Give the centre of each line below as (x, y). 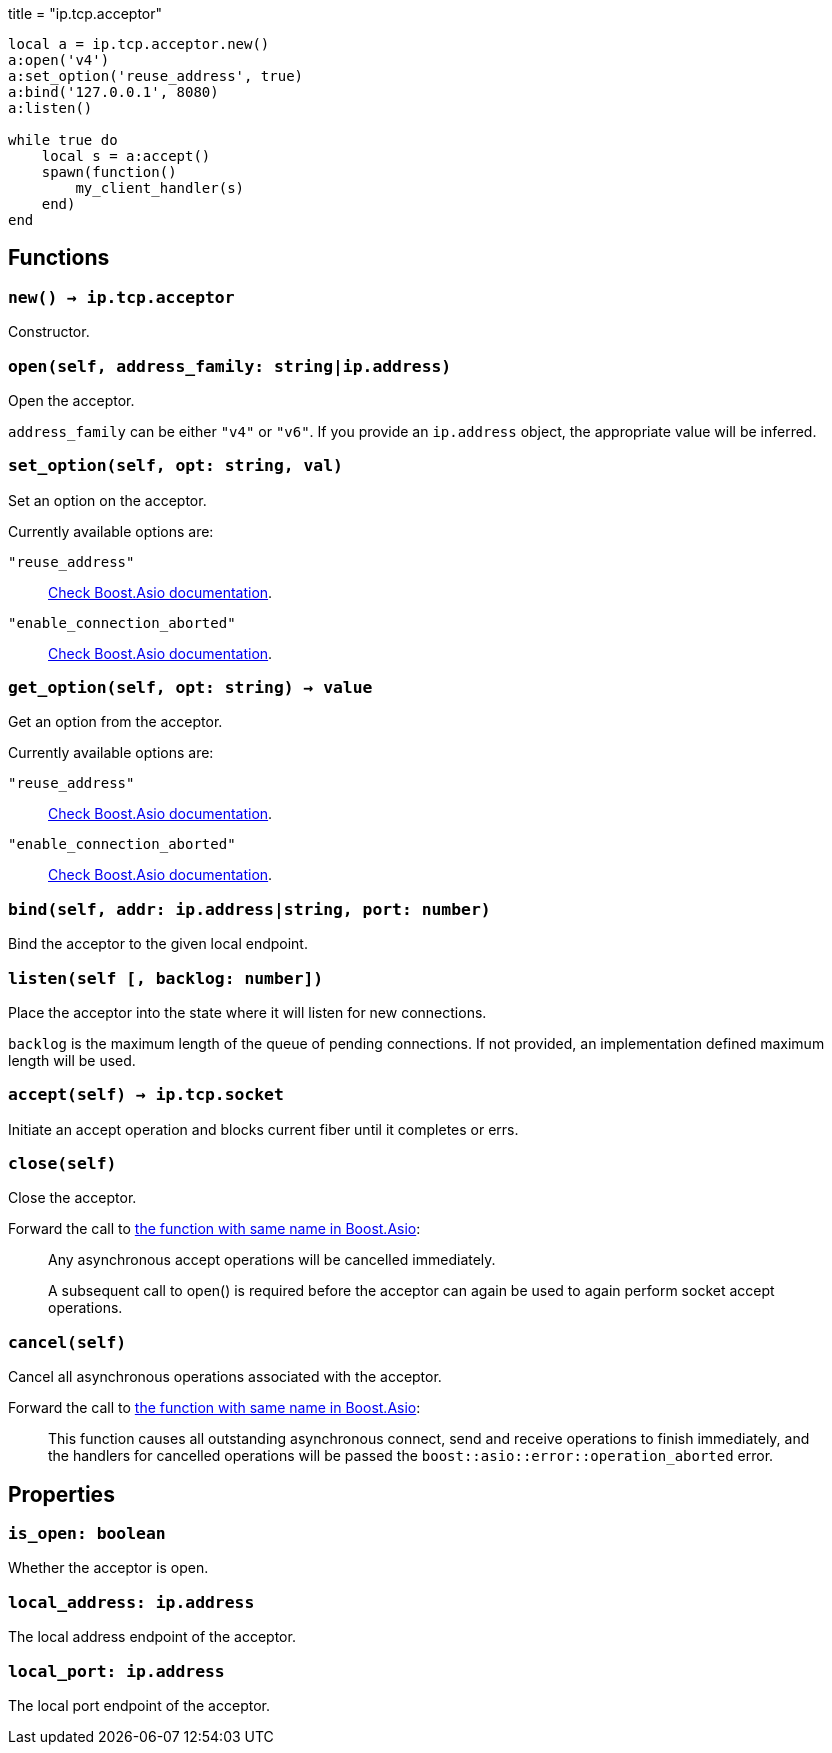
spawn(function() (109, 172)
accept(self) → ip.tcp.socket (146, 1095)
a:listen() (50, 108)
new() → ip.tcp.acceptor (121, 297)
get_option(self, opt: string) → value (190, 688)
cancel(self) (67, 1342)
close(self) (62, 1164)
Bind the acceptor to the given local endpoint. (158, 944)
